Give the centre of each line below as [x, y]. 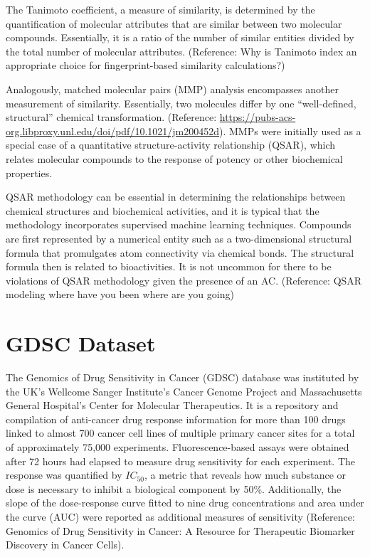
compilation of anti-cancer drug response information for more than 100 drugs [176, 419]
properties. [29, 173]
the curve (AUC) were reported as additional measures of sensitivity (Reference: [180, 516]
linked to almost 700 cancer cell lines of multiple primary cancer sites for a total [180, 433]
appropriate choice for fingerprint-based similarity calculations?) [146, 65]
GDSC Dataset [81, 343]
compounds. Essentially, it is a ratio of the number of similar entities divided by [180, 37]
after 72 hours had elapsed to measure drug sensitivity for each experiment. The [180, 461]
